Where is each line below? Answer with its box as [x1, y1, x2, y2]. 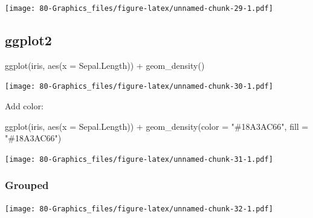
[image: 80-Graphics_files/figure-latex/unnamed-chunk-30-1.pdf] [5, 82, 273, 91]
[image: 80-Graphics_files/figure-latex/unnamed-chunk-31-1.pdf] [5, 155, 273, 164]
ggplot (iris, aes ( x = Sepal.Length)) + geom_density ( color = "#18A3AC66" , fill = [5, 120, 309, 132]
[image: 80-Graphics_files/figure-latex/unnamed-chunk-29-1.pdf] [5, 4, 273, 13]
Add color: [5, 100, 44, 112]
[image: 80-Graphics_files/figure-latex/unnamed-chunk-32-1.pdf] [5, 204, 273, 213]
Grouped [5, 178, 49, 193]
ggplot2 [5, 31, 52, 50]
